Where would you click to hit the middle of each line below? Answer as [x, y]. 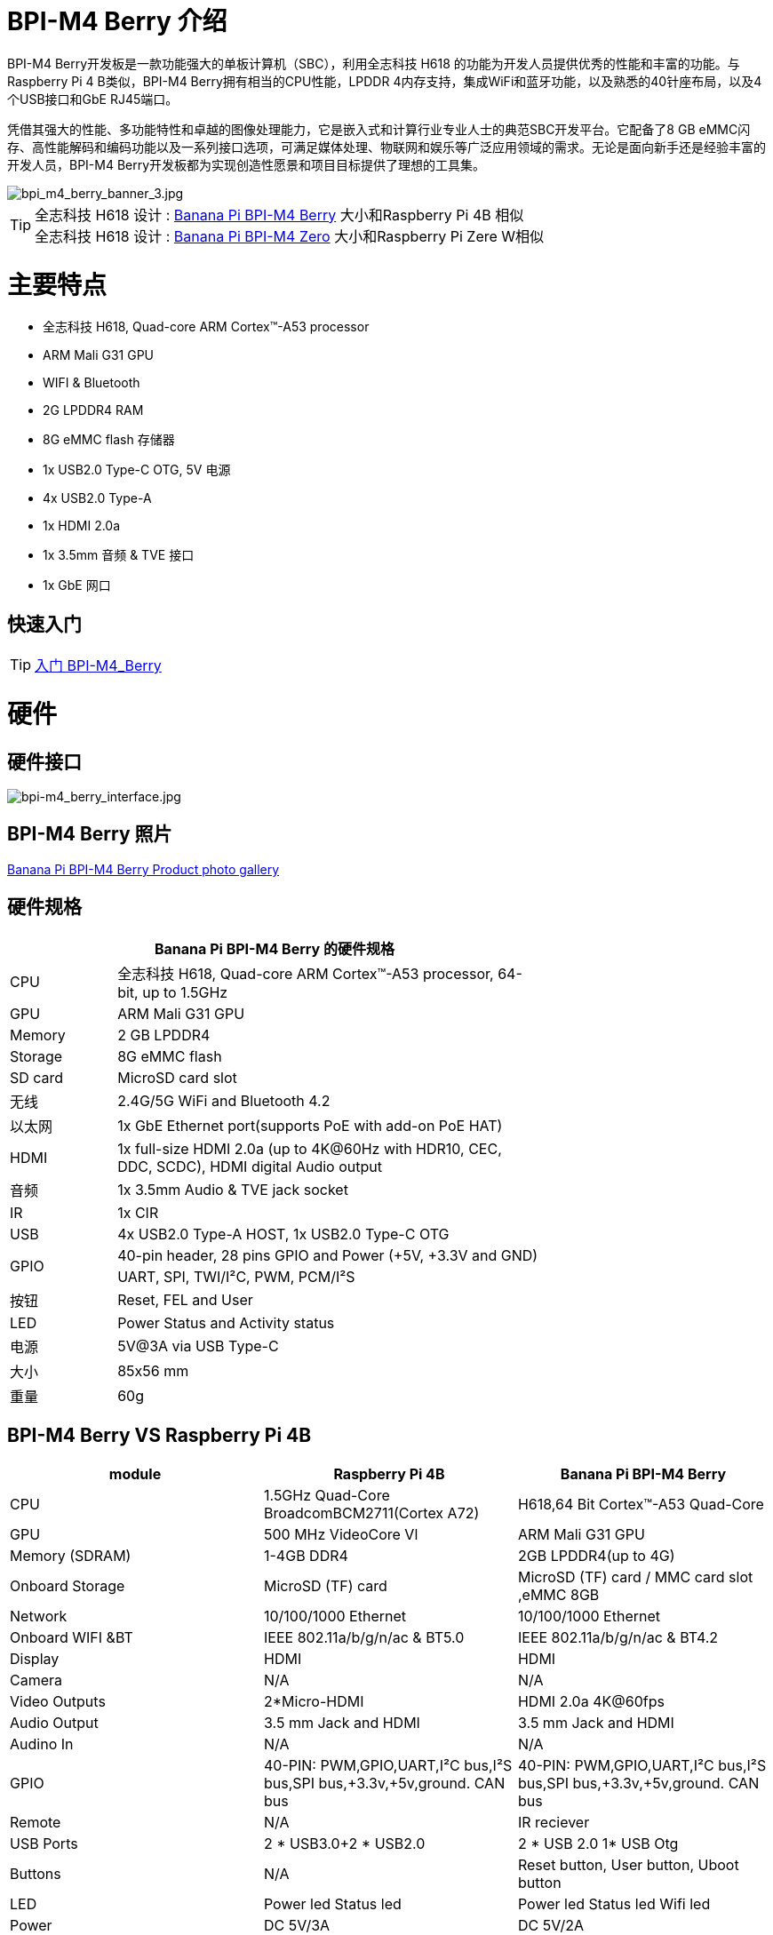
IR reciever [554, 1822]
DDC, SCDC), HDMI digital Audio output [250, 1166]
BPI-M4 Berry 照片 [90, 834]
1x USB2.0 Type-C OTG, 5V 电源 [137, 470]
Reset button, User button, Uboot [628, 1864]
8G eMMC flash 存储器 [109, 440]
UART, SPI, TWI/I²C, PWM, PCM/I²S [236, 1276]
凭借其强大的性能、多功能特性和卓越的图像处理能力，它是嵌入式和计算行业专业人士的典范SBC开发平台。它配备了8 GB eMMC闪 [379, 129]
